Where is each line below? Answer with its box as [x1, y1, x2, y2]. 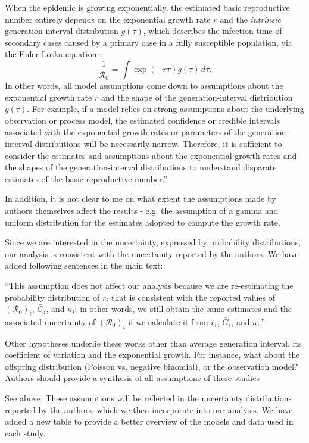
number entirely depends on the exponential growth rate [5, 13, 211, 25]
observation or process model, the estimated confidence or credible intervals [5, 114, 280, 126]
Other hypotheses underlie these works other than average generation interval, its [5, 336, 302, 349]
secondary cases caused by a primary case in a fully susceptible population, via [5, 36, 292, 48]
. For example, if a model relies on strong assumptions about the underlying [27, 102, 304, 115]
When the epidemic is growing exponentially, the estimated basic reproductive [5, 1, 290, 13]
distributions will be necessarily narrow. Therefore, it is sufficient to [35, 137, 282, 149]
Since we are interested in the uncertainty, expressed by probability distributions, [5, 236, 301, 248]
